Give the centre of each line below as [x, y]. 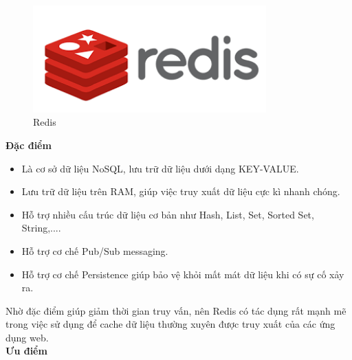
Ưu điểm [26, 351]
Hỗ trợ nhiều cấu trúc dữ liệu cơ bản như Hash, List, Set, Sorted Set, [168, 214]
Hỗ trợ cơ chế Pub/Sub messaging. [95, 250]
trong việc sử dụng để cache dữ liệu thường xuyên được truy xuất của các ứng [170, 324]
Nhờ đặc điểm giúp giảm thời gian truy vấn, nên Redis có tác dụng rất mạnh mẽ [176, 310]
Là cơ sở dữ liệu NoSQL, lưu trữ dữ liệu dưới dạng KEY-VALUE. [160, 168]
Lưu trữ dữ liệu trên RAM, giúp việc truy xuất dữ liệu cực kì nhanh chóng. [181, 191]
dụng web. [27, 337]
